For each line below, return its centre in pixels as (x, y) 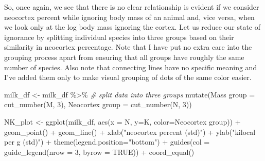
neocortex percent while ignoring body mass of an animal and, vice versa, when (129, 17)
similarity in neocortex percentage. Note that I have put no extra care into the (128, 47)
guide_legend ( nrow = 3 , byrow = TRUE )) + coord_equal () (99, 152)
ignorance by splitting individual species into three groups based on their (119, 37)
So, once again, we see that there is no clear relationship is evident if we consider (132, 7)
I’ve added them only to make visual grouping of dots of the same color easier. (128, 77)
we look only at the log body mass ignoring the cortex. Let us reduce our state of (132, 27)
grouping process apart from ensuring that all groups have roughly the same (124, 57)
